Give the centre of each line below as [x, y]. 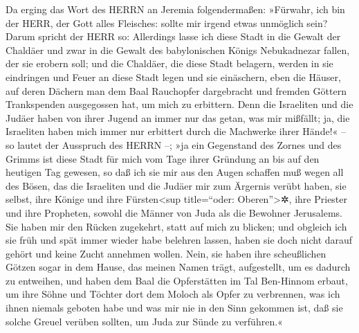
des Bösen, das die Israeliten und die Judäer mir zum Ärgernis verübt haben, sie [176, 185]
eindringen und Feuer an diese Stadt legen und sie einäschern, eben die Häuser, [173, 76]
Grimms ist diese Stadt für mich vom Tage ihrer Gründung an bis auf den [163, 158]
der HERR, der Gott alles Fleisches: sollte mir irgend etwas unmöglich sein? [167, 22]
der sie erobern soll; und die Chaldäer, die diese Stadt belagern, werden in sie [169, 63]
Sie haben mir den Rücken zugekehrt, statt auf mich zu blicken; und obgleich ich [176, 226]
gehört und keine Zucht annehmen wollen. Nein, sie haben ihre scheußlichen [166, 253]
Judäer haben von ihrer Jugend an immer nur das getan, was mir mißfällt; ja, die [178, 117]
